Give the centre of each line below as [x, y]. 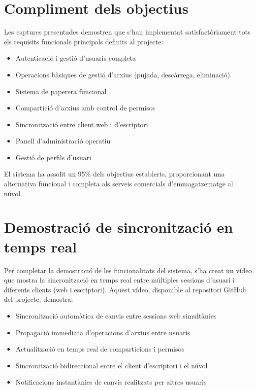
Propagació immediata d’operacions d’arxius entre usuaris [103, 332]
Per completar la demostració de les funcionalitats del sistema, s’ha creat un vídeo [128, 270]
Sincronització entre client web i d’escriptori [82, 124]
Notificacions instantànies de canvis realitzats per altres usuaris [111, 382]
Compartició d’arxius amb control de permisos [85, 108]
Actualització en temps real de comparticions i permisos [100, 349]
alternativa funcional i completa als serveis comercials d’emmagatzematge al [119, 184]
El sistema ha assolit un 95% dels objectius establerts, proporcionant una [114, 174]
